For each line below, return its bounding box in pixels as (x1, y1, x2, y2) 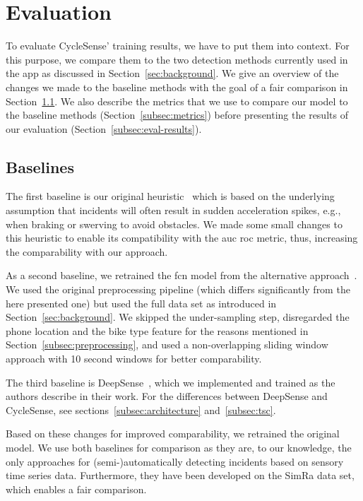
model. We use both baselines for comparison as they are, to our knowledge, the (6, 440, 352, 454)
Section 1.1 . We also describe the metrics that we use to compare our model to (6, 93, 348, 108)
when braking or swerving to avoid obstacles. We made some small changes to (6, 216, 343, 231)
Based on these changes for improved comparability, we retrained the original (6, 426, 340, 441)
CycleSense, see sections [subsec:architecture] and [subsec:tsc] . (6, 402, 276, 417)
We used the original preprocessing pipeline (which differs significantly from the (6, 282, 350, 297)
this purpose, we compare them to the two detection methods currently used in (6, 52, 348, 66)
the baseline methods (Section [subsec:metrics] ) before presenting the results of (6, 107, 348, 122)
